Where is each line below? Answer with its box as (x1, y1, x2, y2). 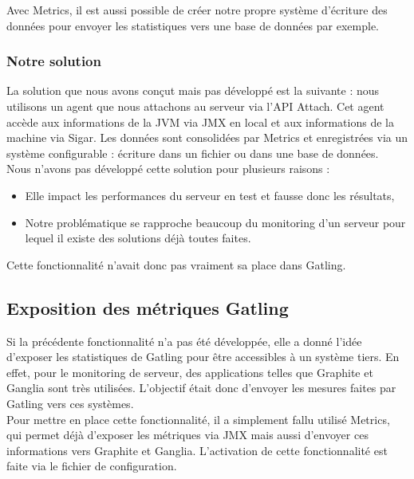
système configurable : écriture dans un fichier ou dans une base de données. (6, 144, 379, 161)
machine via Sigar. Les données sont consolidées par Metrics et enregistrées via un (6, 129, 408, 146)
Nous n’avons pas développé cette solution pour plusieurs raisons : (6, 160, 330, 177)
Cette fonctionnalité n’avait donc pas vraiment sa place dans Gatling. (6, 256, 346, 273)
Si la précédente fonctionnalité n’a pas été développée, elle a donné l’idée (6, 332, 362, 349)
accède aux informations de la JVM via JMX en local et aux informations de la (6, 113, 394, 130)
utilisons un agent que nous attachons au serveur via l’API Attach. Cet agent (6, 98, 384, 114)
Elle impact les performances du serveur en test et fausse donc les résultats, (25, 186, 395, 203)
